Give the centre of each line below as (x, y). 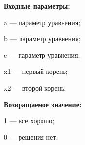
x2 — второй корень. (35, 87)
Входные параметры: (37, 6)
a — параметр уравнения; (42, 22)
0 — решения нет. (31, 136)
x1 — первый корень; (36, 71)
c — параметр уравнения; (42, 55)
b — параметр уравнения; (42, 39)
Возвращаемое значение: (43, 104)
